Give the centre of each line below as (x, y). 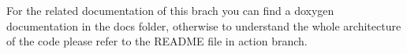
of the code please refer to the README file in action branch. (157, 41)
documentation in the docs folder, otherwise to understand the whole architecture (204, 25)
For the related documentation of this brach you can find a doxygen (170, 10)
